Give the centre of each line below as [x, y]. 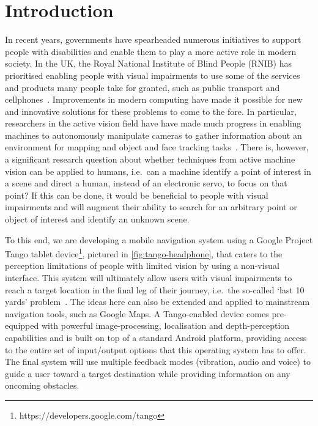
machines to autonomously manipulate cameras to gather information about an [153, 135]
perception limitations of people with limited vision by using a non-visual [142, 266]
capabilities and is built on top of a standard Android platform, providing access [156, 338]
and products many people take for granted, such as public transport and [142, 87]
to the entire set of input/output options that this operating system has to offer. [156, 349]
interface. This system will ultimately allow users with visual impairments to [149, 278]
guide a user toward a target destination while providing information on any [148, 373]
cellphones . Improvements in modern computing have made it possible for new [154, 99]
